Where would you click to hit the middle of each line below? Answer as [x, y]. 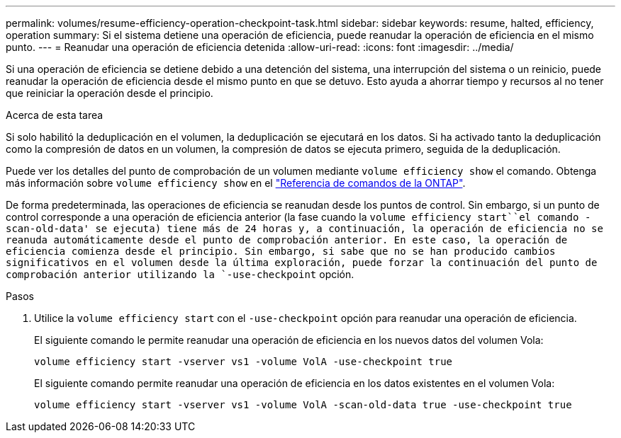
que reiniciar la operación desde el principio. [110, 93]
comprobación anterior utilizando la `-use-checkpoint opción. [180, 274]
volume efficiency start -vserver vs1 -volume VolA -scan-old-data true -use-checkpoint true [303, 405]
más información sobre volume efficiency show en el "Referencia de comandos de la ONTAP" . [236, 183]
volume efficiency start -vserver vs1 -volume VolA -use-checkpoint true [244, 362]
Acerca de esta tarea [55, 115]
